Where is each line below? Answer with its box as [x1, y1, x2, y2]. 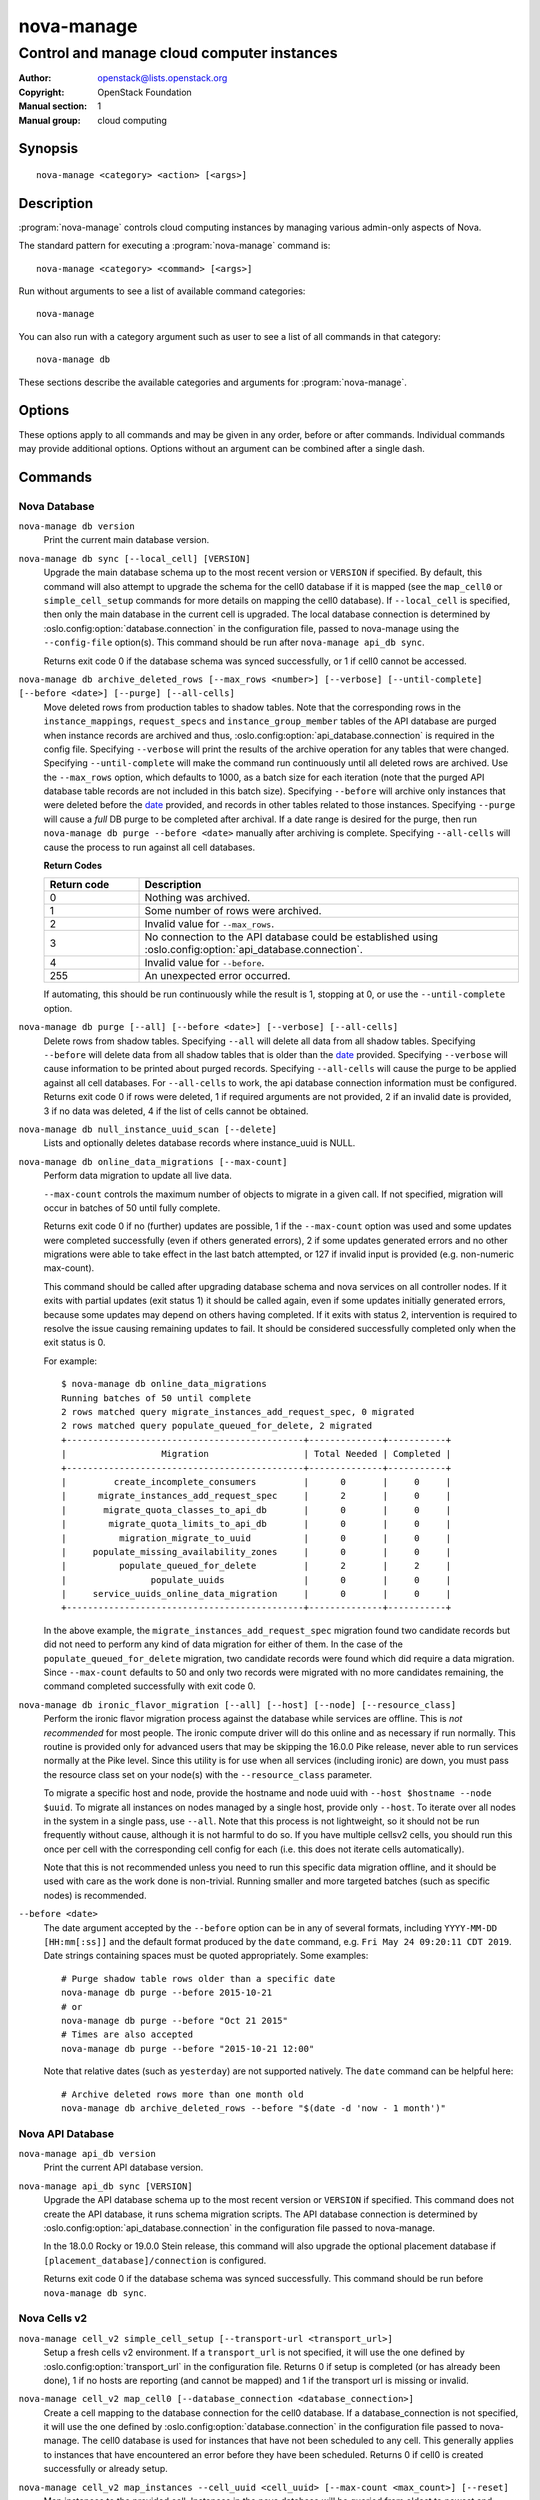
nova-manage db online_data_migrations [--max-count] [18, 1156, 288, 1167]
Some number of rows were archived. [144, 904, 322, 918]
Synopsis [18, 140, 79, 157]
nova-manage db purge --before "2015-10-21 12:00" [61, 2043, 315, 2054]
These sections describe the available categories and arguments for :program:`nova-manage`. [18, 376, 407, 388]
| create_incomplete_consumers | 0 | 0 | [61, 1476, 452, 1487]
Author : [18, 72, 52, 84]
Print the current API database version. [43, 2161, 204, 2174]
